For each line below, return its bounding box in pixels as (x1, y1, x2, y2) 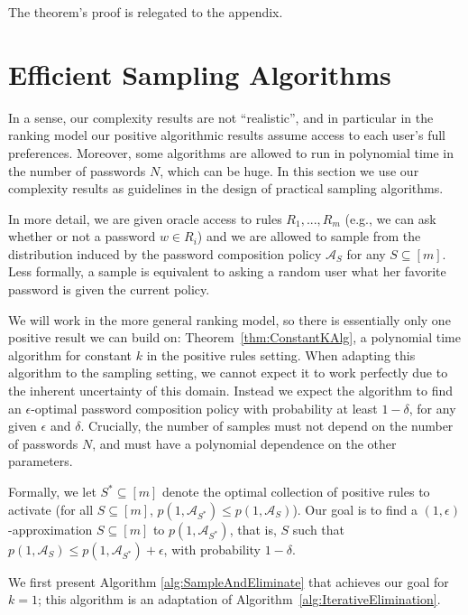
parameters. (8, 452, 73, 471)
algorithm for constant (8, 345, 133, 364)
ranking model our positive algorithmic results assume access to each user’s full (8, 126, 446, 144)
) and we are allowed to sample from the (197, 227, 421, 246)
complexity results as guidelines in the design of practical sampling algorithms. (8, 179, 444, 198)
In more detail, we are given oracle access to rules (8, 209, 282, 228)
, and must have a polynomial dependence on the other (92, 433, 397, 452)
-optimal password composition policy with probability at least (31, 398, 378, 417)
